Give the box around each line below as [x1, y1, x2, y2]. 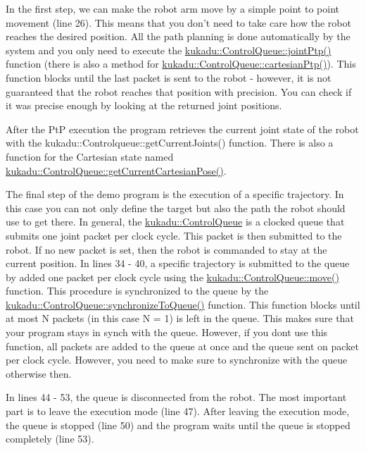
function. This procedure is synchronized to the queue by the [6, 283, 269, 298]
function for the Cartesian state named [6, 149, 174, 163]
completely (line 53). [6, 431, 94, 446]
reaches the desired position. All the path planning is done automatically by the [6, 29, 351, 44]
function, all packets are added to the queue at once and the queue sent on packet [6, 338, 359, 353]
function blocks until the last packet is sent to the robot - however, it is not [6, 70, 332, 85]
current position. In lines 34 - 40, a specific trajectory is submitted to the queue [6, 256, 350, 271]
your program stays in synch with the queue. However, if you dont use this [6, 325, 328, 340]
